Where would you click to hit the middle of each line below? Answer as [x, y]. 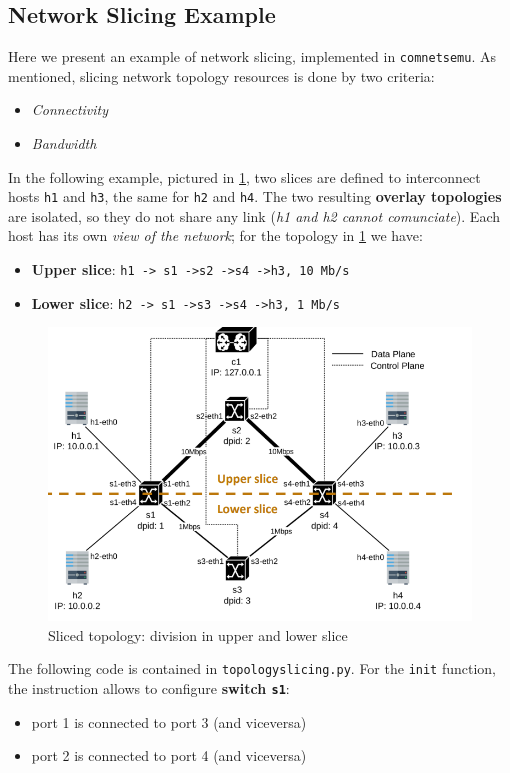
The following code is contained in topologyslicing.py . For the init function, [252, 668]
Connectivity [70, 109]
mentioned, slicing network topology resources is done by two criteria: [221, 75]
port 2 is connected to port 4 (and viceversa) [169, 755]
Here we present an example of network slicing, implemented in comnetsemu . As [252, 56]
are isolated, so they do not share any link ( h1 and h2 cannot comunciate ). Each [254, 215]
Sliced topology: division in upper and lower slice [198, 634]
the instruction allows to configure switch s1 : [149, 687]
